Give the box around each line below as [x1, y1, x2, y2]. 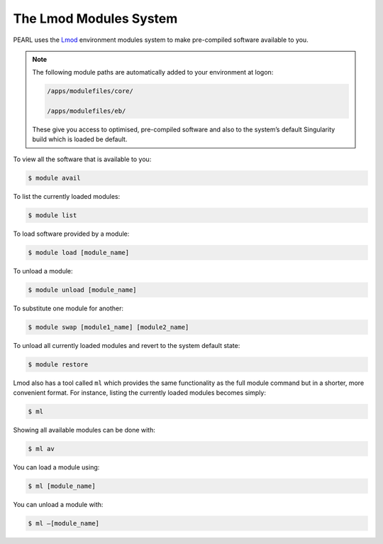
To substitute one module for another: [13, 304, 124, 312]
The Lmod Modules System [13, 11, 178, 26]
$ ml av [28, 445, 55, 453]
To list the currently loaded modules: [13, 192, 121, 200]
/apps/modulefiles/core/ [47, 87, 134, 95]
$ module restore [28, 360, 89, 369]
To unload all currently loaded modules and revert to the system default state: [13, 341, 240, 349]
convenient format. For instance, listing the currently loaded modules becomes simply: [13, 388, 266, 397]
